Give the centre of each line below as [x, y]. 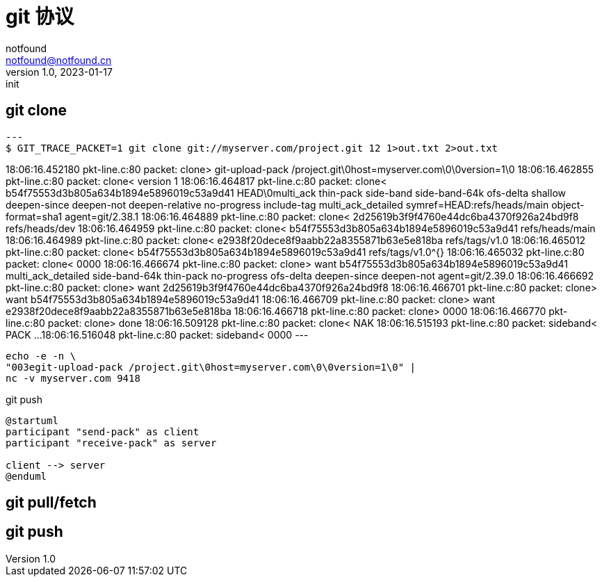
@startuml [32, 420]
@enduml [26, 476]
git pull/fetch [51, 503]
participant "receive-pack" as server [111, 443]
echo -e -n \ [41, 356]
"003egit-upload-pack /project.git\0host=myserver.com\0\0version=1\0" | [211, 367]
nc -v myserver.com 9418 [73, 378]
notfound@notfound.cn [59, 60]
